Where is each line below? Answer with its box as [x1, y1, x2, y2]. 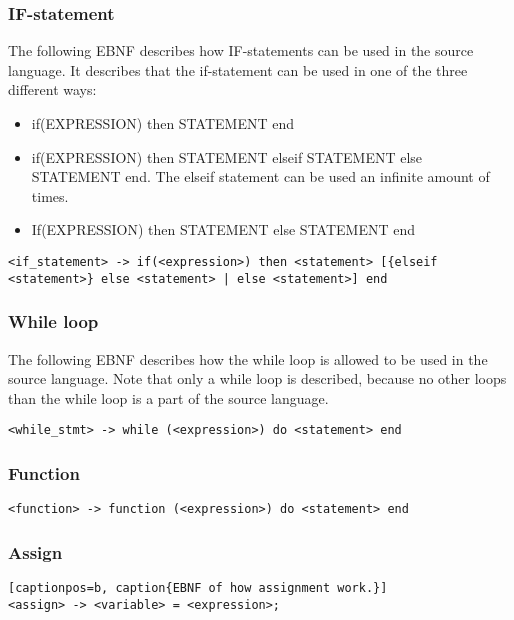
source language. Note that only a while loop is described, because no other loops [8, 368, 507, 389]
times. [31, 185, 69, 206]
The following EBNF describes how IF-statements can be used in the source [8, 40, 474, 61]
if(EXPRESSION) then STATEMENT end [31, 113, 294, 133]
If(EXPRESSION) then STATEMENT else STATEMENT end [31, 219, 415, 240]
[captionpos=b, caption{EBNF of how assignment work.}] [8, 581, 388, 596]
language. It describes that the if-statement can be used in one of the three [8, 59, 468, 80]
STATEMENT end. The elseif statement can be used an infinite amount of [31, 166, 490, 187]
